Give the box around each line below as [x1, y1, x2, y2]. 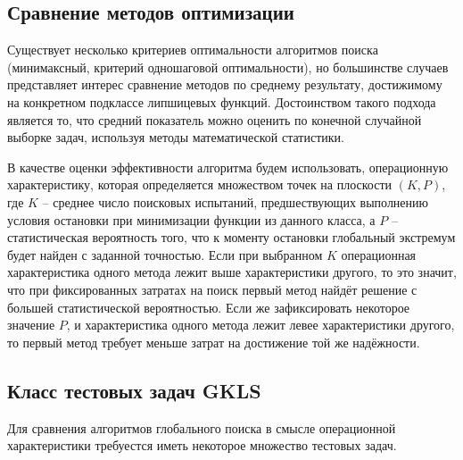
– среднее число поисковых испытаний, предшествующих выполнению [42, 192, 429, 211]
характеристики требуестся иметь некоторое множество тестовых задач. [7, 436, 397, 455]
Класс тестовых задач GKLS [7, 376, 261, 404]
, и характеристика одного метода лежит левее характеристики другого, [66, 315, 455, 334]
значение [7, 315, 55, 334]
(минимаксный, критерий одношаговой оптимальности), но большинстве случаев [7, 57, 449, 76]
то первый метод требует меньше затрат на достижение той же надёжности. [7, 332, 420, 351]
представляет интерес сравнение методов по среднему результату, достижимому [7, 75, 442, 94]
